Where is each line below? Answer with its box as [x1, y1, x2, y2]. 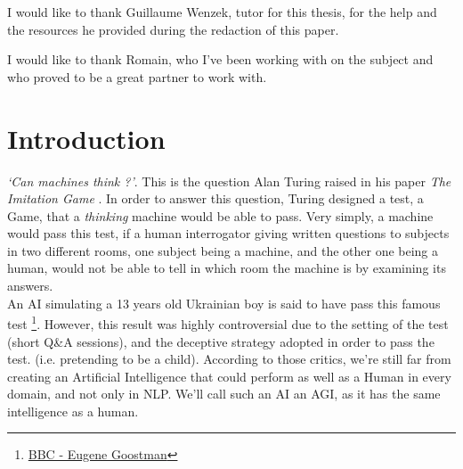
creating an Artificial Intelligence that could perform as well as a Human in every [7, 366, 451, 385]
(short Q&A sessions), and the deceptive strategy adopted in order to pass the [7, 332, 435, 350]
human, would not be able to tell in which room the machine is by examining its [7, 259, 446, 277]
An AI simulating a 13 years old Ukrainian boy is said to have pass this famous [7, 293, 441, 312]
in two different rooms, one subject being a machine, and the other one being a [7, 241, 439, 259]
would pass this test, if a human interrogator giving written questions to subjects [7, 224, 450, 243]
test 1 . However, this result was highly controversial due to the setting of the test [7, 312, 449, 333]
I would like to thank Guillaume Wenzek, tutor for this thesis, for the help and [7, 3, 437, 21]
